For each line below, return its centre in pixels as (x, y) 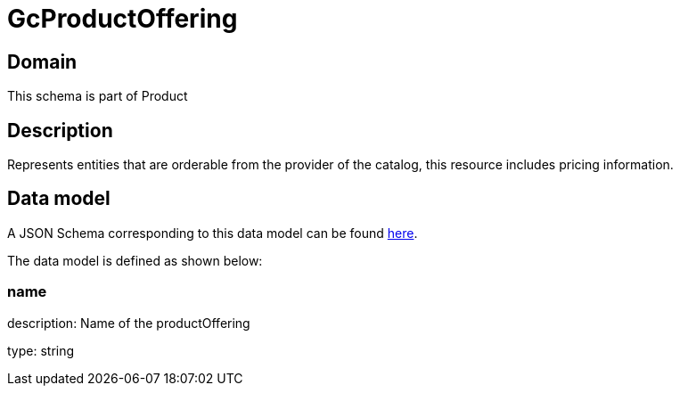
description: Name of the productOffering (129, 323)
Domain (42, 61)
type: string (41, 350)
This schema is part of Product (98, 96)
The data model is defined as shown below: (135, 260)
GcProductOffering (123, 19)
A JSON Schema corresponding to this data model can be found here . (213, 233)
